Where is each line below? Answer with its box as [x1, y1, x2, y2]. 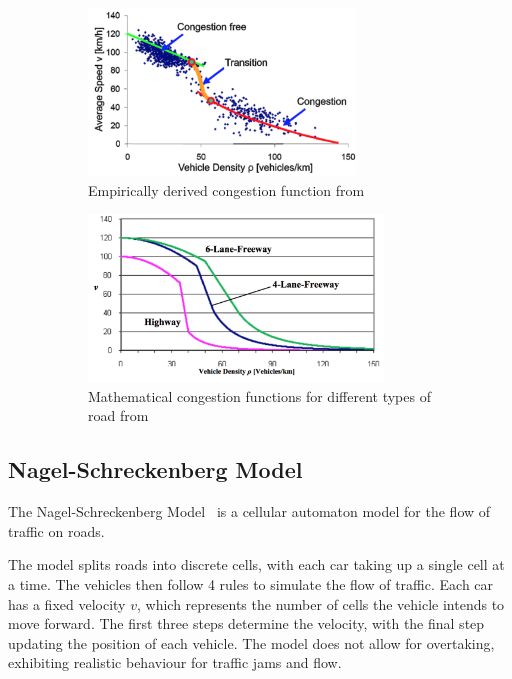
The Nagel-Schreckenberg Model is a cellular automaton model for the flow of [8, 501, 491, 522]
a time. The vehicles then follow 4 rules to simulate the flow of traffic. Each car [8, 573, 494, 594]
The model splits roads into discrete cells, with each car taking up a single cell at [8, 554, 505, 575]
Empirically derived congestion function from [88, 179, 365, 200]
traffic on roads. [8, 520, 105, 541]
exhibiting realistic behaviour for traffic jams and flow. [8, 652, 342, 673]
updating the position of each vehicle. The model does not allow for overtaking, [8, 632, 495, 653]
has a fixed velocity [8, 593, 126, 614]
